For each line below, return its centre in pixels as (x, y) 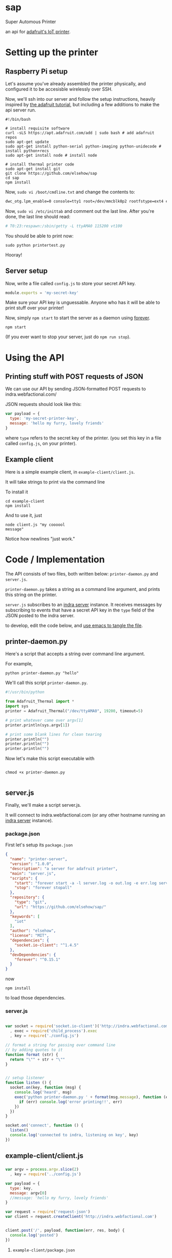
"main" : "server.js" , (33, 873)
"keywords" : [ (25, 916)
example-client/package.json (44, 1250)
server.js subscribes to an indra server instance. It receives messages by (84, 604)
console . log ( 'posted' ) (34, 1235)
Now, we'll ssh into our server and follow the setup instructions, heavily (80, 99)
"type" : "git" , (31, 902)
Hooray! (14, 255)
